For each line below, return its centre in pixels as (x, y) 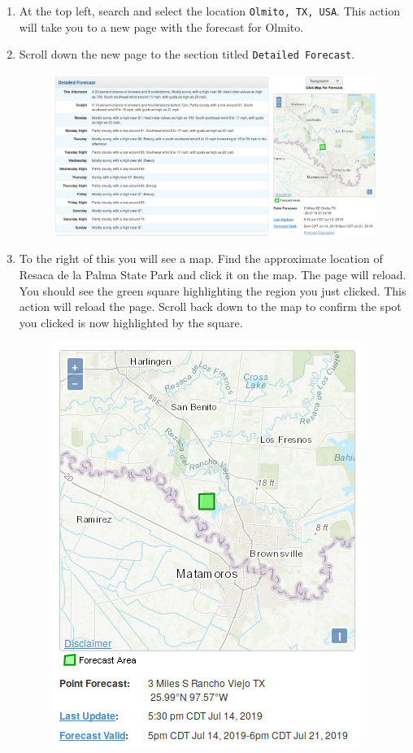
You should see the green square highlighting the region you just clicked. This (213, 290)
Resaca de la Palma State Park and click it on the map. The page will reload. (213, 275)
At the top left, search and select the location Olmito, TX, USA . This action (209, 11)
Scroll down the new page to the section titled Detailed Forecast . (187, 54)
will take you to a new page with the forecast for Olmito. (161, 26)
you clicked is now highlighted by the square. (131, 322)
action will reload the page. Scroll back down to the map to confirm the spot (210, 306)
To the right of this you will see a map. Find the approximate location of (201, 258)
